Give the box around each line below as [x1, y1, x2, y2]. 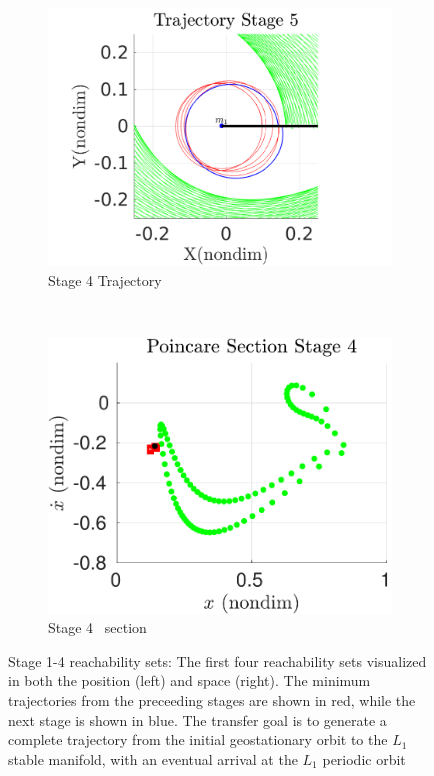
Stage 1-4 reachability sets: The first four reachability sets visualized [8, 650, 427, 671]
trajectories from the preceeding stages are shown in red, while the [8, 690, 416, 711]
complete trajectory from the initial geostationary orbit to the [8, 729, 388, 750]
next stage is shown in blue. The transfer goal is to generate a [8, 709, 387, 730]
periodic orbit [322, 748, 406, 769]
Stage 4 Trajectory [48, 269, 162, 290]
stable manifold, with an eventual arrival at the [8, 748, 298, 769]
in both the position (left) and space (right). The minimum [8, 670, 371, 691]
